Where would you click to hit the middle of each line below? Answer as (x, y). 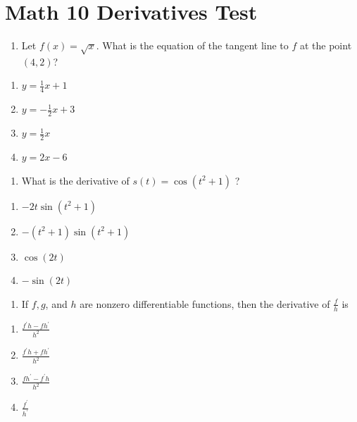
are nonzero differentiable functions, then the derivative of (205, 303)
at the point (326, 45)
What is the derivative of (75, 180)
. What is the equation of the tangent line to (192, 45)
